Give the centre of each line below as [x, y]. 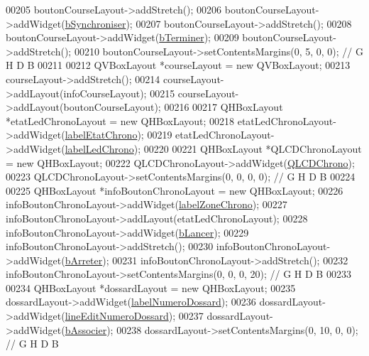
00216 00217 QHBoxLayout [224, 107]
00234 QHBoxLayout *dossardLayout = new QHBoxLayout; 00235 [151, 287]
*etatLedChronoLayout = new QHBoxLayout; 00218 [120, 120]
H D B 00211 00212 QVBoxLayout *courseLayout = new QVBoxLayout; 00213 [178, 65]
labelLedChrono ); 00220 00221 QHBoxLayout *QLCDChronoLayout [213, 148]
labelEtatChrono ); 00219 [119, 135]
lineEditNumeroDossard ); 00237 [134, 316]
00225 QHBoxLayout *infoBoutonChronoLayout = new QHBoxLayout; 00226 [175, 190]
